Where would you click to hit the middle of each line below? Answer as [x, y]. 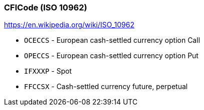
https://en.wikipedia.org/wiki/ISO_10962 [69, 25]
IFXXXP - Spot [48, 71]
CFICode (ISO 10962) [46, 7]
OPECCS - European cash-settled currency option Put [111, 56]
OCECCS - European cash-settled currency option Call [112, 40]
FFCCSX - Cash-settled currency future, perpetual [106, 87]
